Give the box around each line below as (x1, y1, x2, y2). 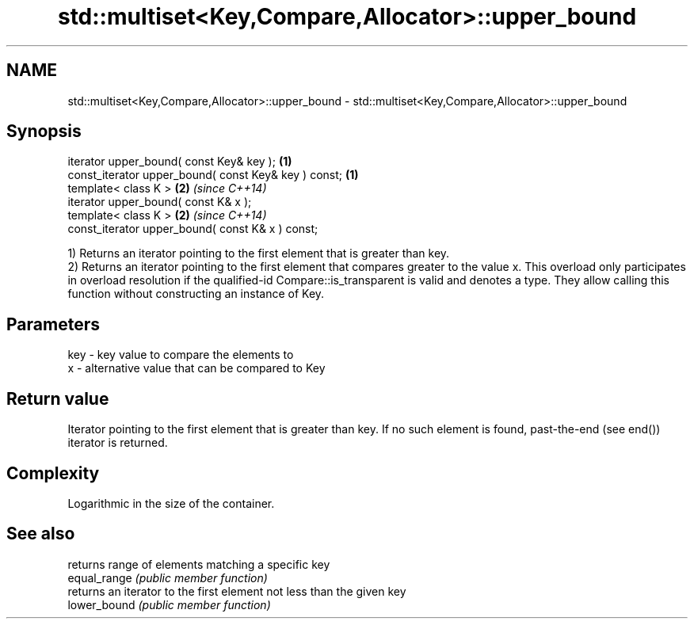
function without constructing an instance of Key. (67, 287, 325, 301)
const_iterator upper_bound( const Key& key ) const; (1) (67, 168, 359, 182)
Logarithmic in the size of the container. (67, 496, 275, 510)
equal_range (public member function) (67, 570, 268, 585)
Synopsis (6, 121, 82, 142)
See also (6, 524, 75, 544)
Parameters (6, 314, 100, 334)
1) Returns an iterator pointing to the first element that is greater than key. (67, 246, 450, 261)
